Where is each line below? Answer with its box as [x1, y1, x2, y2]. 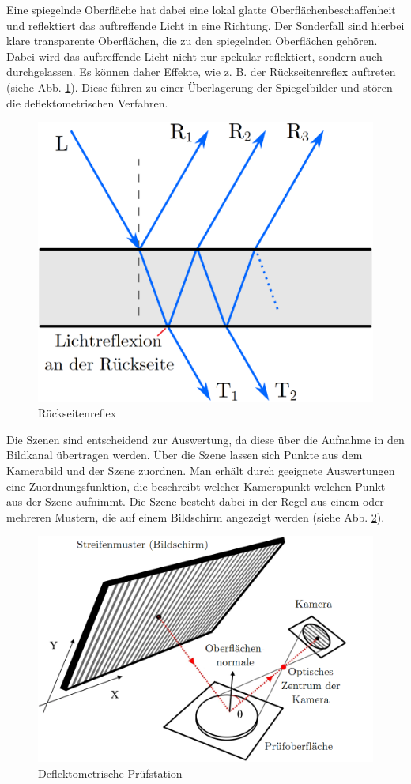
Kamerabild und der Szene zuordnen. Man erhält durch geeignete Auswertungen [6, 462, 395, 478]
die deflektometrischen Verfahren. [6, 94, 168, 111]
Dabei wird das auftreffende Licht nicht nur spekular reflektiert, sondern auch [6, 47, 383, 64]
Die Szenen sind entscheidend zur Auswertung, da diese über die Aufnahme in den [6, 431, 405, 447]
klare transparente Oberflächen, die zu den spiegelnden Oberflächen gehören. [6, 32, 378, 49]
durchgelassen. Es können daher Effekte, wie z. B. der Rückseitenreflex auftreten [6, 63, 396, 80]
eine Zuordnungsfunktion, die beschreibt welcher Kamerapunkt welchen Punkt [6, 477, 386, 494]
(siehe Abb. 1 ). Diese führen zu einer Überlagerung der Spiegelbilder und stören [6, 78, 393, 95]
